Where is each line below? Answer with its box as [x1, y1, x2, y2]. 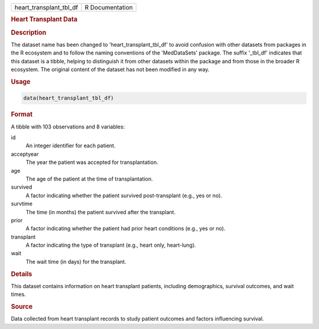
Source [11, 302, 33, 311]
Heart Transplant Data [11, 15, 78, 24]
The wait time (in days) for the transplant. [25, 258, 126, 265]
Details [11, 270, 32, 278]
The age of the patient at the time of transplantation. [25, 175, 153, 182]
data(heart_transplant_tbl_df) [23, 95, 115, 102]
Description [11, 28, 47, 37]
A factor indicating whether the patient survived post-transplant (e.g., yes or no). [25, 192, 223, 199]
